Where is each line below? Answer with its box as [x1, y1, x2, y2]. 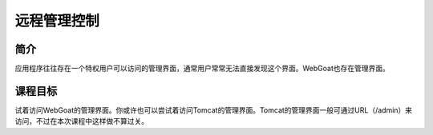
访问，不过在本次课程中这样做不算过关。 [14, 117, 148, 126]
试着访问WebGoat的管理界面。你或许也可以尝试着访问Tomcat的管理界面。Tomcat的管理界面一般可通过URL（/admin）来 [14, 105, 413, 115]
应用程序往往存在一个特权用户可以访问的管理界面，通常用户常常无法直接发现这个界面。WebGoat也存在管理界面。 [14, 64, 391, 73]
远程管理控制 [14, 12, 100, 30]
